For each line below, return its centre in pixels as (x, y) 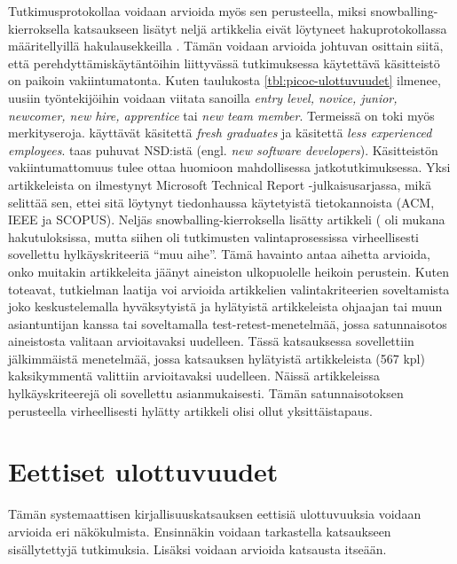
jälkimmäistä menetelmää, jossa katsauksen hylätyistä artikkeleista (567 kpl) (217, 358)
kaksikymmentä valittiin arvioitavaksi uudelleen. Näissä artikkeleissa (194, 376)
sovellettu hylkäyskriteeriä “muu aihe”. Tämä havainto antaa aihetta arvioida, (219, 254)
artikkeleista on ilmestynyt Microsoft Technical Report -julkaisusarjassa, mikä (220, 184)
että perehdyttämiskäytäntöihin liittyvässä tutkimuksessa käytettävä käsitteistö (224, 63)
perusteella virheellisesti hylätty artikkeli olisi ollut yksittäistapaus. (190, 410)
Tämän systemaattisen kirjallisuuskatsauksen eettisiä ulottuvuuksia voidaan (215, 514)
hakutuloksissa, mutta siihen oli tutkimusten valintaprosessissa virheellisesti (214, 236)
